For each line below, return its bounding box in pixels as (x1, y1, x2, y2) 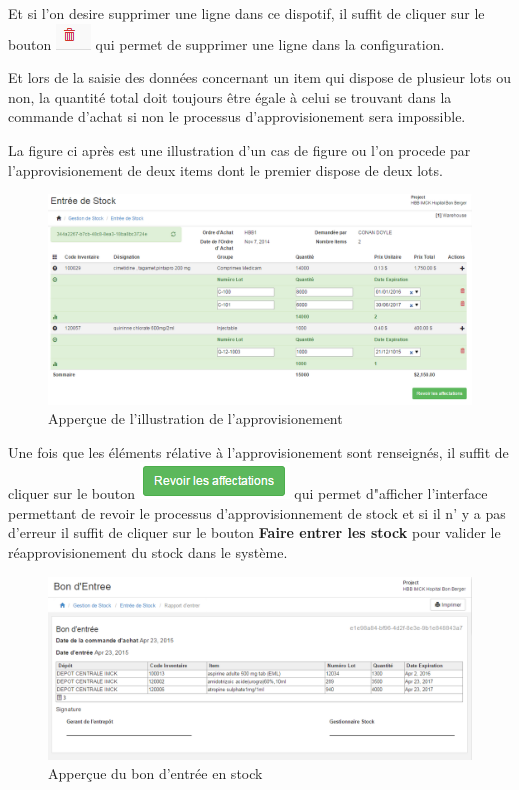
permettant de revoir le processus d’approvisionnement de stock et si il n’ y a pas (8, 502, 506, 523)
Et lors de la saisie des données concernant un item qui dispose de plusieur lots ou (8, 67, 512, 88)
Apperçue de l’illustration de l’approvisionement (48, 408, 343, 429)
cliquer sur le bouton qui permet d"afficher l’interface (8, 483, 488, 504)
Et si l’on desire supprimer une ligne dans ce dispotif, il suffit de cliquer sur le (8, 3, 485, 23)
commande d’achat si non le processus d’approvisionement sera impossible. (8, 106, 466, 127)
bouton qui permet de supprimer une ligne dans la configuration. (8, 33, 445, 54)
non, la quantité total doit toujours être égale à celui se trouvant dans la (8, 86, 452, 107)
